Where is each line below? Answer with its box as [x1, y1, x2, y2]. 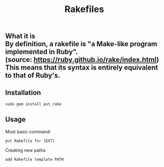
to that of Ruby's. [5, 71, 61, 80]
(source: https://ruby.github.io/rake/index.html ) [5, 55, 159, 64]
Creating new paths [5, 147, 46, 153]
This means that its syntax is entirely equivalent [5, 63, 158, 72]
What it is [5, 32, 36, 41]
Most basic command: [5, 128, 51, 134]
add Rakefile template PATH [5, 157, 64, 162]
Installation [5, 88, 41, 97]
